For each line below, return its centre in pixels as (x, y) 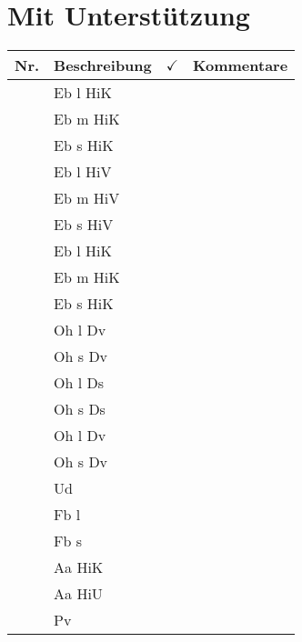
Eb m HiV (87, 198)
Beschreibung (103, 65)
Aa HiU (78, 594)
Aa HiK (79, 567)
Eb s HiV (84, 225)
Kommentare (241, 65)
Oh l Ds (79, 383)
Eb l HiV (83, 172)
